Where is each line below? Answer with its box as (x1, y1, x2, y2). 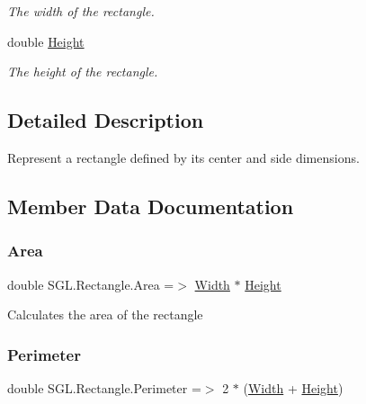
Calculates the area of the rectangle (7, 305, 203, 324)
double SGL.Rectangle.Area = (7, 274, 174, 293)
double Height (7, 31, 85, 50)
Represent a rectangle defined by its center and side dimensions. (7, 148, 360, 166)
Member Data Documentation (7, 192, 294, 220)
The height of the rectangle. (7, 62, 158, 81)
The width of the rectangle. (7, 2, 155, 20)
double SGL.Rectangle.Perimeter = (7, 378, 201, 397)
